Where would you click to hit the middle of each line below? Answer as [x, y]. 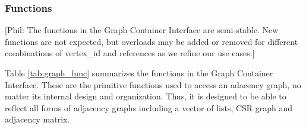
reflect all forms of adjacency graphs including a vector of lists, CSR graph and [149, 107]
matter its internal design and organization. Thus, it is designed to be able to [146, 96]
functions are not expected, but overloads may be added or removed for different [152, 41]
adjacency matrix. [37, 119]
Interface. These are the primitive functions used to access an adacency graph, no [153, 84]
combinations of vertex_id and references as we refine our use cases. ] [130, 53]
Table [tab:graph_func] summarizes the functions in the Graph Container [139, 73]
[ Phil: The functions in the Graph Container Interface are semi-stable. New [142, 30]
